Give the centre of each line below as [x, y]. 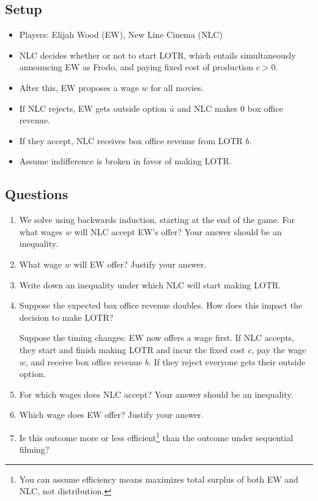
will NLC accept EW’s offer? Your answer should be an [178, 231]
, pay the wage [279, 349]
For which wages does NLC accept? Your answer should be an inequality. [156, 394]
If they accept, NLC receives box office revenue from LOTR [131, 140]
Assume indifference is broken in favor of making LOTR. [125, 161]
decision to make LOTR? [66, 317]
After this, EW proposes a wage [79, 87]
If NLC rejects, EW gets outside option [93, 108]
